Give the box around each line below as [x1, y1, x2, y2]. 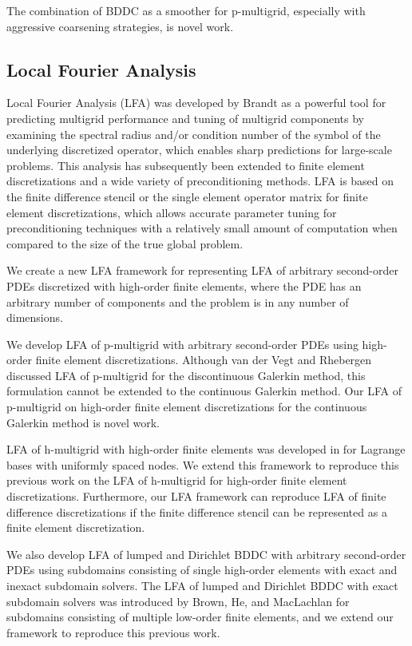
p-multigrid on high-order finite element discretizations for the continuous [6, 398, 367, 415]
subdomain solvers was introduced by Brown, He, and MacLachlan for [6, 592, 350, 609]
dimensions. [6, 309, 63, 326]
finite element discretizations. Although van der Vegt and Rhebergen [35, 351, 372, 368]
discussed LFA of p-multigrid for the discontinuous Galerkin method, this [6, 367, 366, 383]
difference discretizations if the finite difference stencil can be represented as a [6, 503, 387, 520]
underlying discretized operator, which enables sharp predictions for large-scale [6, 141, 392, 158]
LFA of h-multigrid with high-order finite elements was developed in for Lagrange [6, 441, 406, 458]
